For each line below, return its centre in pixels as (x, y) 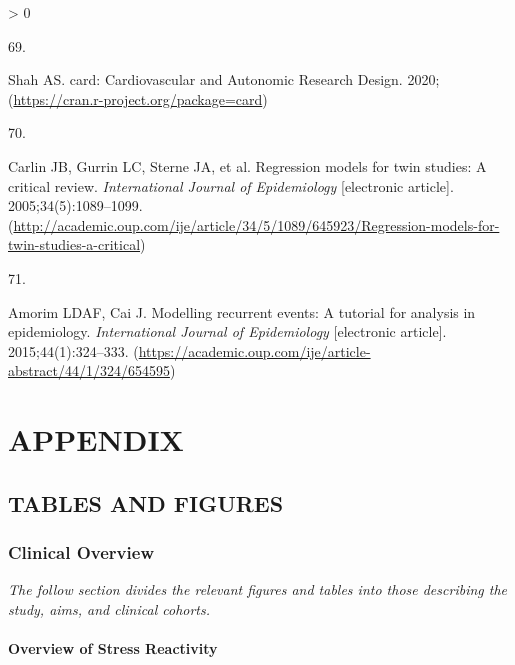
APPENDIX (96, 439)
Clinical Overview (81, 551)
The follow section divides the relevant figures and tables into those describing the (257, 589)
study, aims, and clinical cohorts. (109, 608)
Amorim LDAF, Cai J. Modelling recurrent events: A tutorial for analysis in (242, 311)
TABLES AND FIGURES (146, 502)
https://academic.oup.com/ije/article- (254, 350)
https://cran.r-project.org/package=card (138, 98)
